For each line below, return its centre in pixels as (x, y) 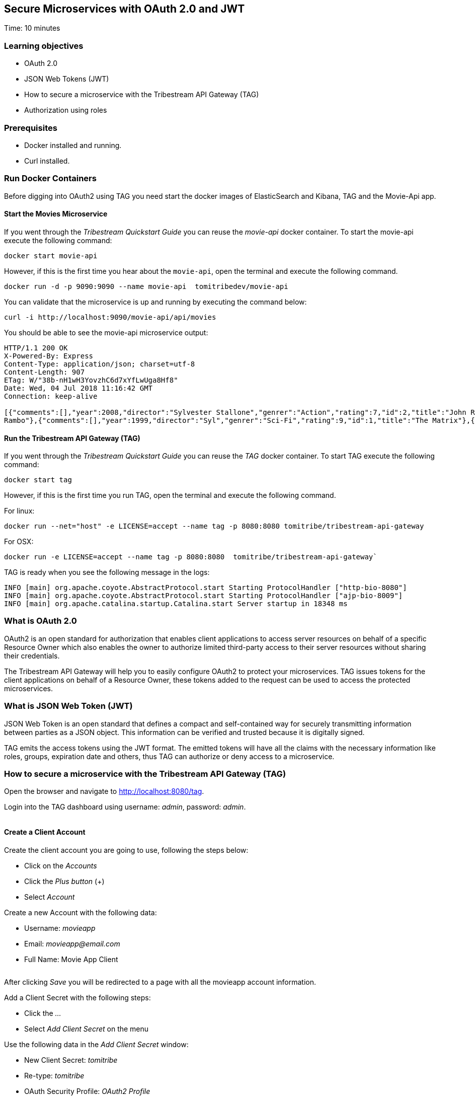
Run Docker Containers (50, 178)
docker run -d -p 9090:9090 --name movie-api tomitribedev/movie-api (146, 286)
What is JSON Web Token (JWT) (68, 706)
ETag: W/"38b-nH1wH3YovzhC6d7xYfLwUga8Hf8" (91, 380)
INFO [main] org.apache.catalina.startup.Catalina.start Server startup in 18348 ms (176, 604)
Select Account (50, 897)
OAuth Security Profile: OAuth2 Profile (87, 1091)
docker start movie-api (51, 255)
